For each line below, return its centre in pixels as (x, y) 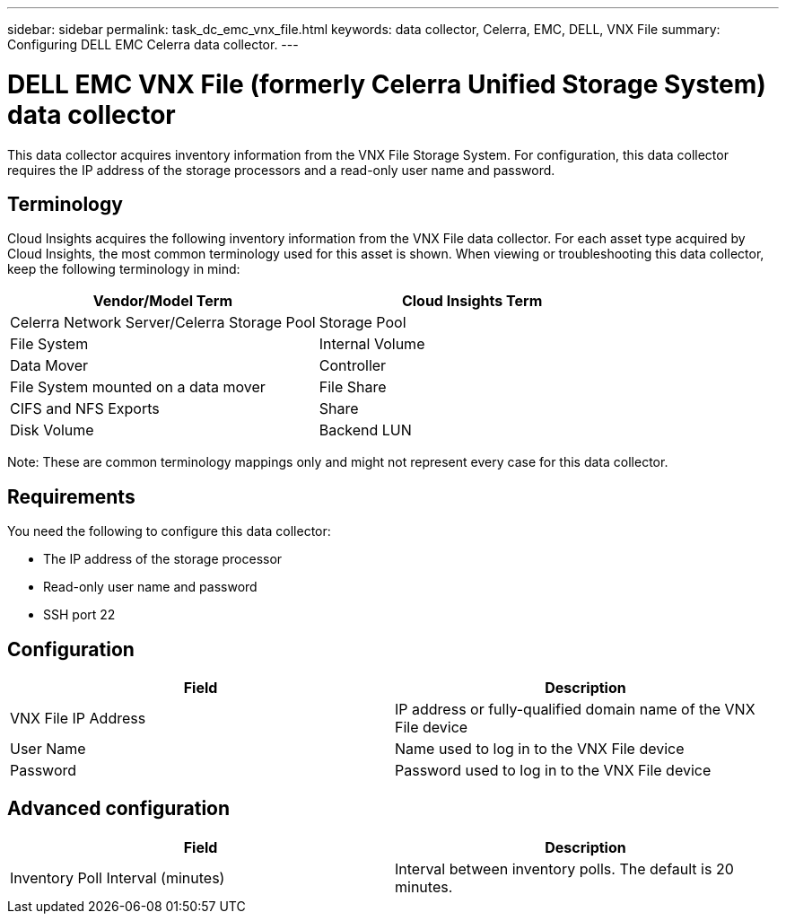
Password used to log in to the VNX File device (553, 771)
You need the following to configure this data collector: (169, 531)
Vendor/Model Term (162, 301)
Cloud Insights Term (472, 301)
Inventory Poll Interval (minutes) (118, 877)
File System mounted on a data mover (138, 387)
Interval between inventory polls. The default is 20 (564, 868)
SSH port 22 (79, 615)
